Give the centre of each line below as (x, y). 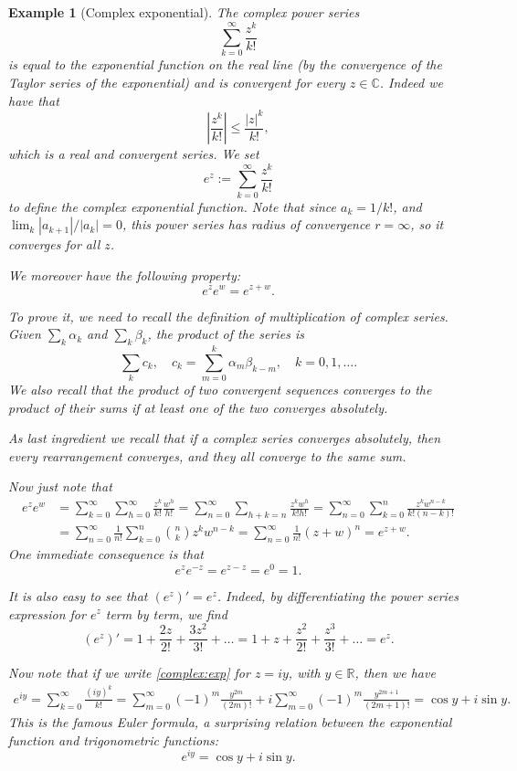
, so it (427, 224)
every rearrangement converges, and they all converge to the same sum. (207, 455)
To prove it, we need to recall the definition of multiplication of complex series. (228, 316)
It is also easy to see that (78, 595)
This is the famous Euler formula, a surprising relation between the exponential (230, 722)
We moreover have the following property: (125, 275)
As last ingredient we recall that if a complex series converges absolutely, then (225, 438)
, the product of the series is (226, 334)
